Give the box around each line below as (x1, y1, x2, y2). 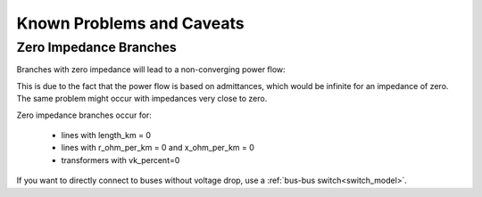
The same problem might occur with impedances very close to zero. (16, 94, 268, 104)
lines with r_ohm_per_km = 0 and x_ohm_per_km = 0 (61, 143, 254, 153)
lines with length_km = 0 (61, 129, 152, 140)
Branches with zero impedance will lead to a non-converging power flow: (16, 64, 286, 75)
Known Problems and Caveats (16, 13, 245, 33)
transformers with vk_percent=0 (61, 154, 180, 165)
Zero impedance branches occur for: (16, 110, 152, 120)
